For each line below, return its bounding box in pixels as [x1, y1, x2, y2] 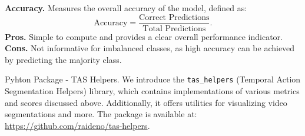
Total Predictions [142, 24, 206, 33]
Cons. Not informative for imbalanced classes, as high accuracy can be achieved [5, 42, 295, 54]
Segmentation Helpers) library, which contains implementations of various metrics [5, 85, 300, 97]
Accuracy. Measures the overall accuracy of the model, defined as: [5, 2, 247, 14]
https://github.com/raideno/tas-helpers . [5, 119, 150, 131]
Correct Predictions [139, 13, 210, 22]
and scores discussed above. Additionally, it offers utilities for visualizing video [5, 96, 287, 108]
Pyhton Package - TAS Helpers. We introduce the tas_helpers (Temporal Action [5, 73, 301, 85]
